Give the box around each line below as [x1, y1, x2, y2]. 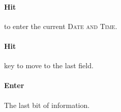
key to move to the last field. [4, 60, 94, 71]
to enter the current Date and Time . [4, 20, 117, 31]
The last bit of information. [4, 99, 90, 110]
